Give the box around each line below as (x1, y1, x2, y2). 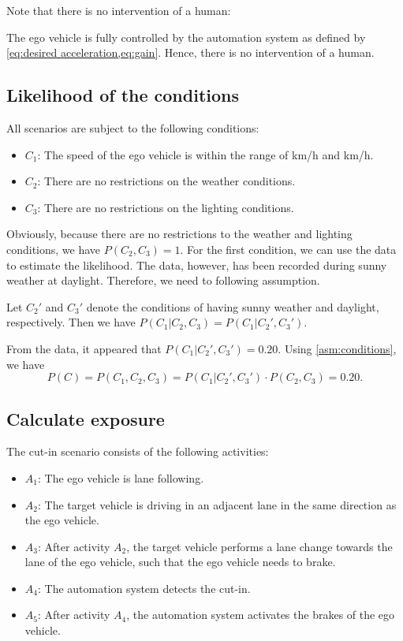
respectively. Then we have (6, 314, 136, 330)
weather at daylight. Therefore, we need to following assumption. (6, 272, 320, 289)
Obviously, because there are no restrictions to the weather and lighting (6, 225, 353, 242)
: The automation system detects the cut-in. (37, 580, 251, 596)
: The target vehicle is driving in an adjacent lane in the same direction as (37, 496, 397, 512)
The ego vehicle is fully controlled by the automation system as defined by (6, 28, 366, 45)
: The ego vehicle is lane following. (37, 469, 204, 486)
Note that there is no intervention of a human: (6, 2, 231, 18)
